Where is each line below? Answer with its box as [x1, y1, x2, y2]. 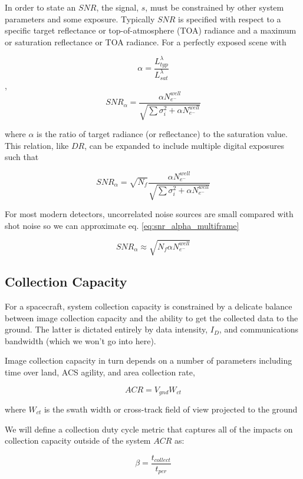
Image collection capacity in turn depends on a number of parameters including [5, 354, 292, 367]
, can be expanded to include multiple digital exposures [84, 139, 285, 151]
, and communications [219, 323, 299, 335]
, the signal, [96, 1, 139, 13]
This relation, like [5, 139, 69, 151]
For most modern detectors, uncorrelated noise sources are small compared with [5, 208, 294, 219]
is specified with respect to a [178, 12, 281, 25]
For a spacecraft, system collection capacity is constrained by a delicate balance [5, 300, 292, 312]
